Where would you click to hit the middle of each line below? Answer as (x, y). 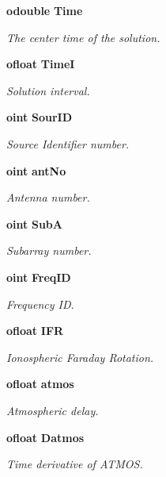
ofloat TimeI (41, 64)
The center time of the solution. (83, 37)
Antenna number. (48, 197)
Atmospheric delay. (53, 410)
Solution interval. (48, 90)
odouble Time (45, 10)
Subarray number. (49, 250)
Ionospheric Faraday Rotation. (80, 357)
